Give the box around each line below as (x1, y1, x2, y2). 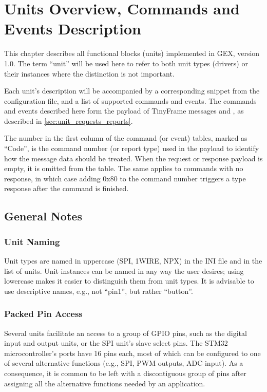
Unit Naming (4, 235, 60, 248)
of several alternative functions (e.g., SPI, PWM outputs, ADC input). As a (4, 358, 243, 368)
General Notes (4, 208, 82, 224)
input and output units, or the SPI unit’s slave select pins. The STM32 (4, 338, 228, 348)
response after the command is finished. (4, 183, 129, 194)
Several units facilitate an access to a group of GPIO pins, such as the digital (4, 327, 247, 338)
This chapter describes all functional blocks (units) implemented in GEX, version (4, 48, 260, 59)
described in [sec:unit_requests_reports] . (4, 115, 133, 126)
